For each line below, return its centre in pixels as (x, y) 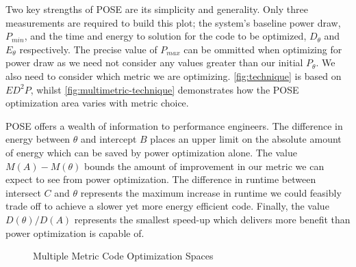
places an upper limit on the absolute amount (246, 139)
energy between (38, 139)
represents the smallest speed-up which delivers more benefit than (212, 219)
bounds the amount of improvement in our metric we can (204, 166)
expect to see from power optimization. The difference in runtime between (161, 179)
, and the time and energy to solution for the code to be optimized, (165, 36)
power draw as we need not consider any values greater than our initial (154, 62)
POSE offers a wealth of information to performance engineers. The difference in (174, 125)
